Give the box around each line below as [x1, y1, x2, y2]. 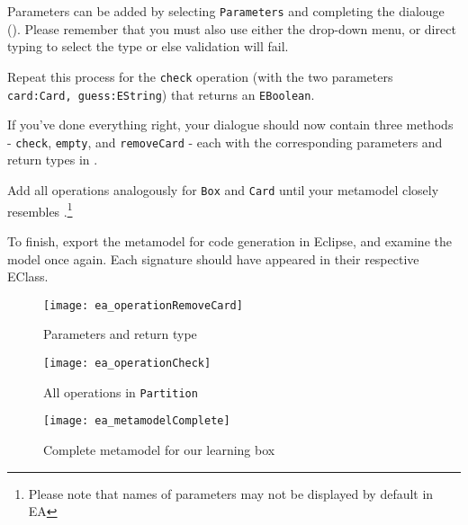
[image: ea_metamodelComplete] [43, 414, 230, 428]
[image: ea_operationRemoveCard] [43, 298, 243, 312]
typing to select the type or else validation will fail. [7, 37, 289, 56]
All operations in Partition [43, 382, 198, 401]
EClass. [7, 267, 49, 286]
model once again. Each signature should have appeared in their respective [7, 249, 419, 268]
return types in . [7, 150, 98, 169]
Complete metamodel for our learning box [43, 440, 275, 458]
